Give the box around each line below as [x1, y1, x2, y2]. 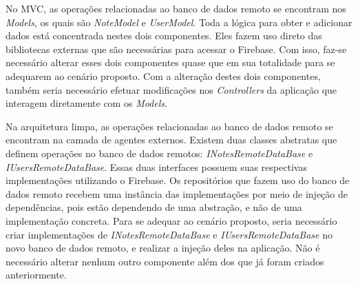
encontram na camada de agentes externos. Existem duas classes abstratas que [6, 132, 337, 147]
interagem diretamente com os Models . [6, 96, 167, 110]
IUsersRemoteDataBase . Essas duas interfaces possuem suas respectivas [6, 159, 307, 174]
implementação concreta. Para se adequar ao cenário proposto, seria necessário [6, 213, 337, 227]
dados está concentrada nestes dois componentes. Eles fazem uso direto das [6, 28, 322, 43]
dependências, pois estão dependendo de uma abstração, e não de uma [6, 200, 302, 214]
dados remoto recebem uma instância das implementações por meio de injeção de [6, 186, 348, 201]
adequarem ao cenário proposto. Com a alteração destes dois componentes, [6, 68, 321, 83]
